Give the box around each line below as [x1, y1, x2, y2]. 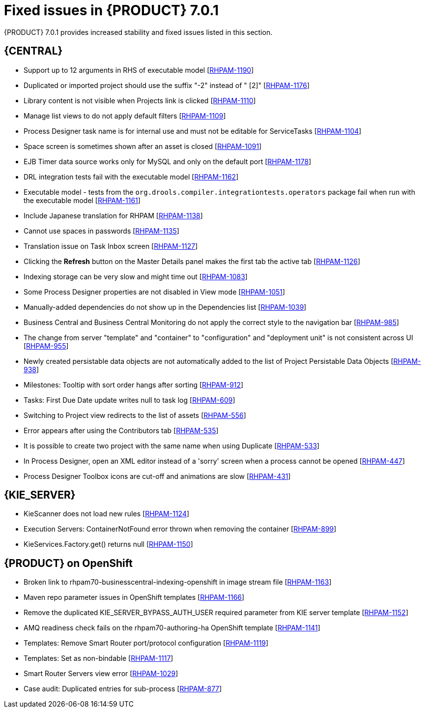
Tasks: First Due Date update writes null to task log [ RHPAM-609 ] [24, 395, 235, 404]
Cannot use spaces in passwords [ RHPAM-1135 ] [24, 226, 179, 235]
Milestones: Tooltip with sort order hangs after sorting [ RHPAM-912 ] [24, 380, 244, 389]
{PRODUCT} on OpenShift [4, 557, 133, 569]
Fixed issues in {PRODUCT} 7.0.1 [4, 2, 219, 19]
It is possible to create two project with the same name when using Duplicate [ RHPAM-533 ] [24, 441, 320, 450]
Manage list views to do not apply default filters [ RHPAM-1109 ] [24, 111, 226, 120]
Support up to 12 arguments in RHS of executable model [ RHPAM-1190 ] [24, 65, 254, 74]
